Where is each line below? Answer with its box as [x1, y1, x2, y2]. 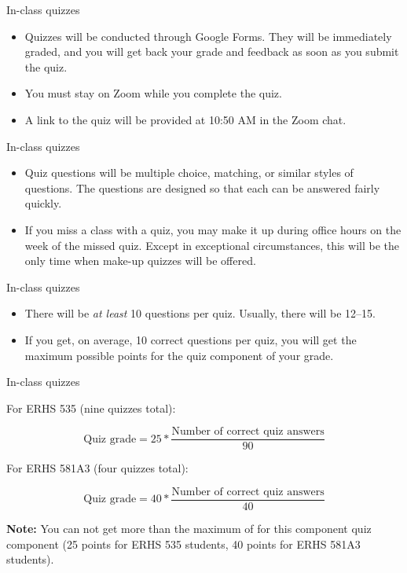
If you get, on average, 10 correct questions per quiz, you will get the [24, 331, 357, 347]
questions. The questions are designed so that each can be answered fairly [24, 179, 380, 196]
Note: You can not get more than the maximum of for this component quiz [6, 520, 372, 536]
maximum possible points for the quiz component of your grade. [24, 347, 334, 363]
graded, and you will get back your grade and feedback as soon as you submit [24, 43, 399, 60]
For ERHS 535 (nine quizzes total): [6, 399, 176, 416]
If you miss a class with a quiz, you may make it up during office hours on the [24, 221, 401, 237]
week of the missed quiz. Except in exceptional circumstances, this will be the [24, 237, 399, 253]
